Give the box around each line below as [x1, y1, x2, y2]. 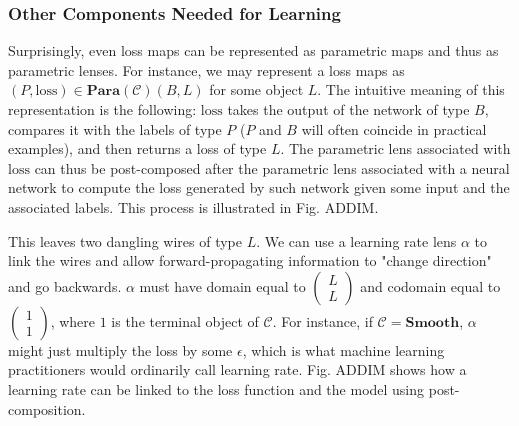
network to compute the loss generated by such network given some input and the [8, 177, 510, 198]
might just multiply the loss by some [8, 339, 233, 360]
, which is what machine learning [242, 339, 445, 360]
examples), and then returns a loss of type [8, 138, 267, 159]
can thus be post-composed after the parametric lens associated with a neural [34, 157, 510, 178]
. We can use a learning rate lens [256, 230, 457, 251]
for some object [209, 79, 304, 100]
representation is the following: [8, 99, 197, 119]
